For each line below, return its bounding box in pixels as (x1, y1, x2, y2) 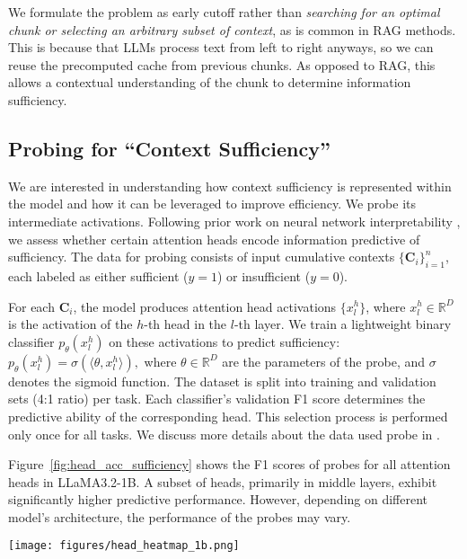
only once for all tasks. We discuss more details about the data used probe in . (8, 424, 440, 443)
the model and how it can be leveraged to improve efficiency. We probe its (8, 194, 416, 213)
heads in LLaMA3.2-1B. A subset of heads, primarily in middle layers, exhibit (8, 472, 437, 491)
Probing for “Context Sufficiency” (8, 134, 330, 162)
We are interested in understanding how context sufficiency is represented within (8, 176, 452, 195)
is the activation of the (8, 315, 133, 333)
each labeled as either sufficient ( (8, 266, 189, 285)
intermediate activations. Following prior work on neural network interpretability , (8, 211, 461, 230)
